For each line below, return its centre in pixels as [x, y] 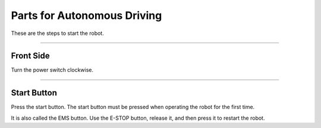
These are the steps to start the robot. [57, 33]
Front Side [30, 56]
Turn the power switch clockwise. [52, 70]
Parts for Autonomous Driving [86, 15]
